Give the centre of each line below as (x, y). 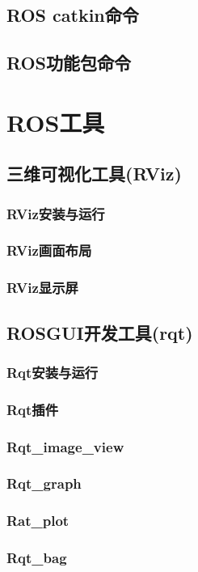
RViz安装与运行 (56, 213)
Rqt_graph (44, 483)
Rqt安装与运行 (53, 372)
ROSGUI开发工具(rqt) (100, 332)
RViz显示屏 (42, 288)
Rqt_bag (37, 558)
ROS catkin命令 (73, 15)
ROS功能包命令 (69, 63)
